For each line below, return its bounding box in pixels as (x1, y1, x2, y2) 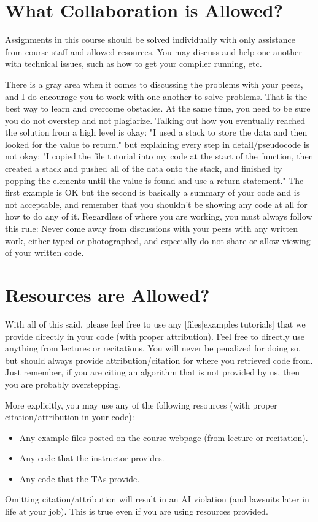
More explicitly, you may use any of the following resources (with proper (5, 398, 277, 411)
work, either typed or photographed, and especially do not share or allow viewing (5, 234, 311, 247)
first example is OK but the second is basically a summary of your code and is (5, 186, 300, 199)
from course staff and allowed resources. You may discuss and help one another (5, 45, 302, 58)
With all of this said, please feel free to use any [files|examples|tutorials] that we (5, 317, 306, 330)
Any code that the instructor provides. (19, 451, 165, 464)
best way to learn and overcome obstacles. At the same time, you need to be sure (5, 102, 311, 115)
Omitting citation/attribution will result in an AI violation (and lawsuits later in (5, 493, 309, 505)
